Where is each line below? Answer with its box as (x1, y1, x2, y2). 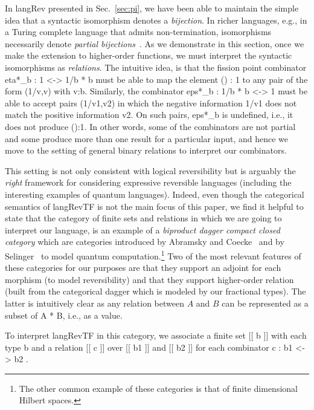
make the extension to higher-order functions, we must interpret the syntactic (5, 49, 292, 62)
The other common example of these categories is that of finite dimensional (19, 382, 298, 394)
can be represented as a (222, 296, 309, 309)
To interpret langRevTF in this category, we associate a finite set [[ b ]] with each (5, 329, 307, 342)
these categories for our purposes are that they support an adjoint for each (5, 261, 281, 274)
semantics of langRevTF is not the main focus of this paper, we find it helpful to (5, 200, 304, 212)
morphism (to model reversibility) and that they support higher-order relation (5, 273, 294, 285)
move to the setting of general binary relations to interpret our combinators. (5, 144, 287, 157)
